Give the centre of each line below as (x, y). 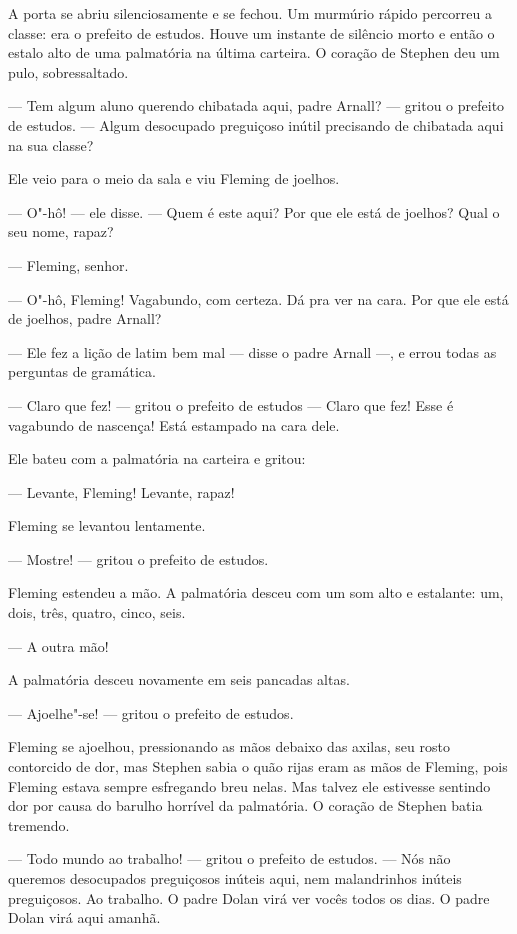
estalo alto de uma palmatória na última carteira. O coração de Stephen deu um (254, 52)
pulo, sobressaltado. (68, 71)
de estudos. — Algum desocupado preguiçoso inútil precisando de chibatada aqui (256, 124)
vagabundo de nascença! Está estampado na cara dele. (174, 424)
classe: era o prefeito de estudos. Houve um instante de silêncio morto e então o (251, 32)
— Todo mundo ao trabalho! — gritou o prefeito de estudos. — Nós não (229, 858)
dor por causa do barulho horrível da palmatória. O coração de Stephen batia (245, 805)
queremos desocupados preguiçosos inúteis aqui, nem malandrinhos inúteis (235, 878)
